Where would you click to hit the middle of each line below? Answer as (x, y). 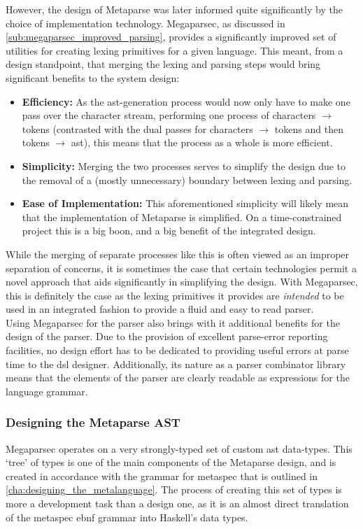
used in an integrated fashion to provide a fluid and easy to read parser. (160, 309)
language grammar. (47, 391)
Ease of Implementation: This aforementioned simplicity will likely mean (185, 203)
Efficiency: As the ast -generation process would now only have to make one (186, 101)
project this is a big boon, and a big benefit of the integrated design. (169, 231)
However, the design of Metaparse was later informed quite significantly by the (174, 9)
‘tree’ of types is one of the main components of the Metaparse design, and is (171, 462)
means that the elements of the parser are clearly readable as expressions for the (178, 378)
